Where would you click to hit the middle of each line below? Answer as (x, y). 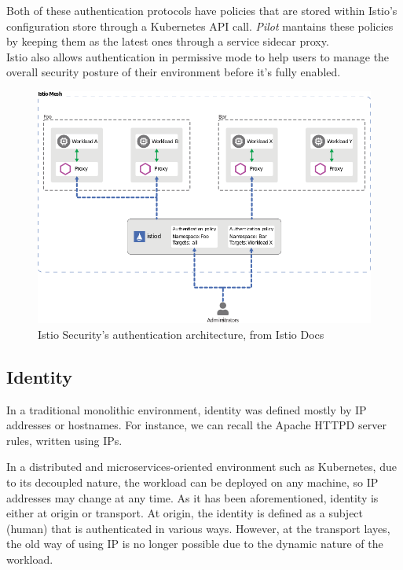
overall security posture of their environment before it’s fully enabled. (174, 72)
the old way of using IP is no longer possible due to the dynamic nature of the (195, 544)
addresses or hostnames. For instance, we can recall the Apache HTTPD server (196, 425)
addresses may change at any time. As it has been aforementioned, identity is (192, 497)
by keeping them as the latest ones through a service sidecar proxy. (168, 41)
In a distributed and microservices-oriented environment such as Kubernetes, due (201, 467)
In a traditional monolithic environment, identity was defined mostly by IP (187, 409)
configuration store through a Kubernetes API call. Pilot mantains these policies (200, 26)
